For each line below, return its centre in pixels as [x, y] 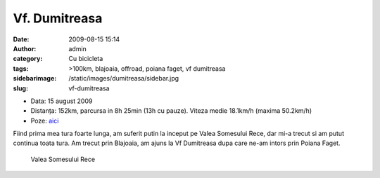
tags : [21, 68]
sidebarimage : [35, 78]
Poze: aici [45, 121]
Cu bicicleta [86, 59]
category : [28, 59]
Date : [21, 39]
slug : [20, 88]
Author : [25, 48]
